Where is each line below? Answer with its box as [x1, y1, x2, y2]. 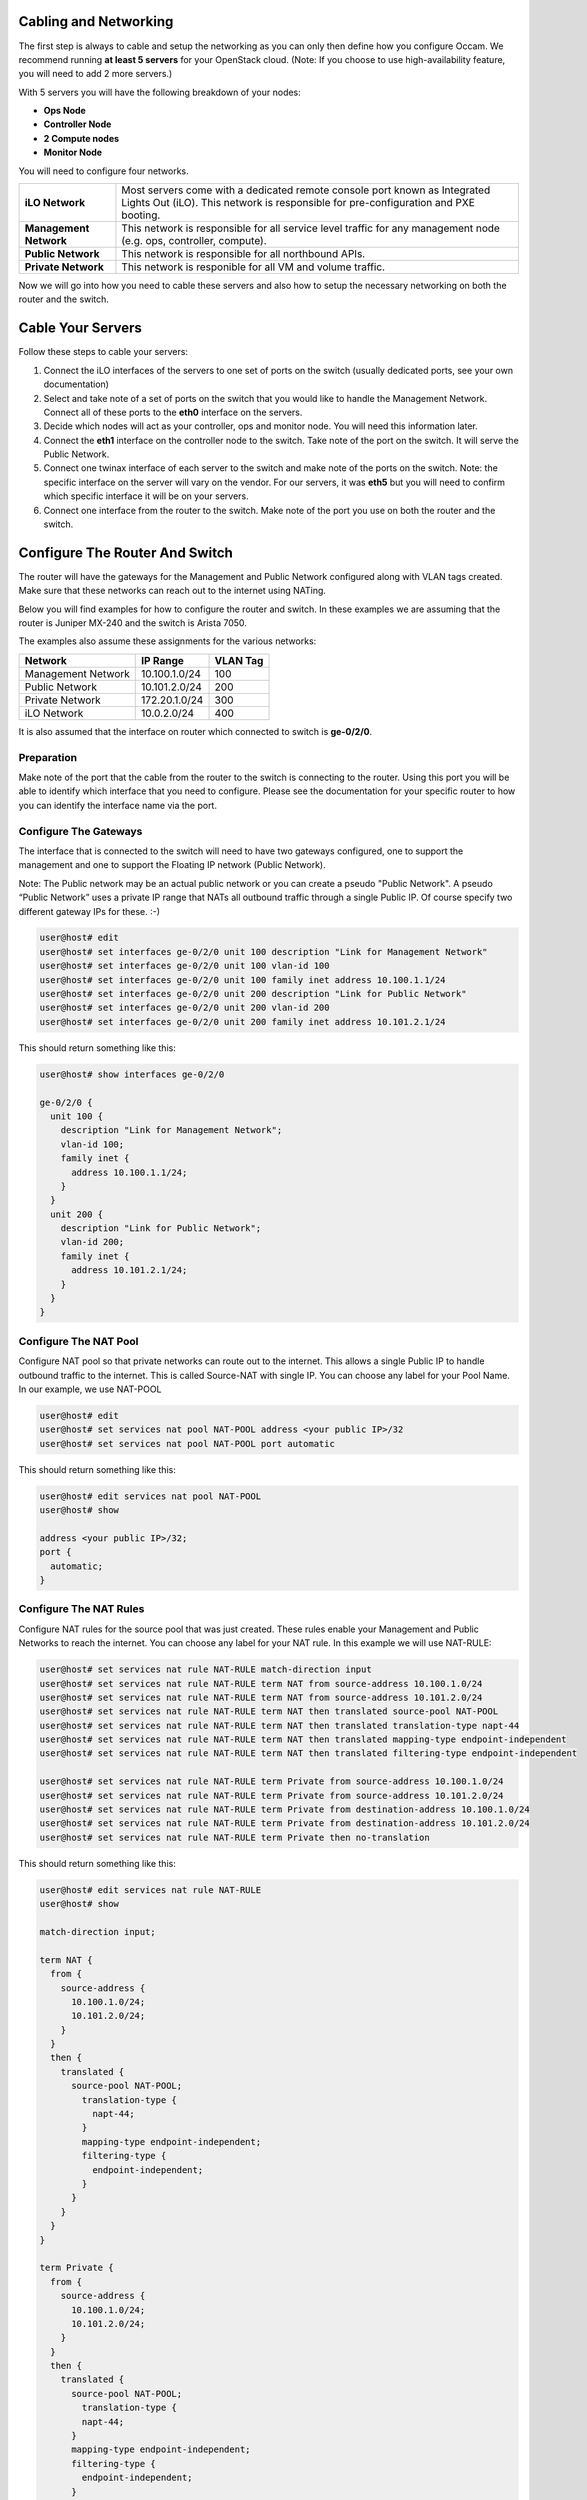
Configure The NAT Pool [18, 1334, 139, 1348]
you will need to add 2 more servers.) [18, 68, 173, 80]
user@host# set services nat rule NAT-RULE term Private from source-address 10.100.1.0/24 [39, 1776, 504, 1787]
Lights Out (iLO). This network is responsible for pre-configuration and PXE [121, 196, 475, 210]
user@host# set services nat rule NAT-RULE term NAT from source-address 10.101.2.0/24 [39, 1691, 483, 1703]
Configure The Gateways [18, 824, 143, 838]
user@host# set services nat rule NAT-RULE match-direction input [39, 1664, 372, 1675]
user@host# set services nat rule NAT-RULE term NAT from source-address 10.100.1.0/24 [39, 1678, 483, 1689]
